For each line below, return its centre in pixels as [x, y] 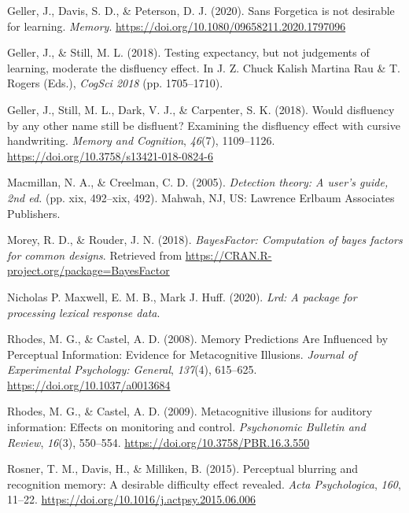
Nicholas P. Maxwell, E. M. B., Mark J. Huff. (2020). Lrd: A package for [182, 296]
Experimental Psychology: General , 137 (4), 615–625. [132, 369]
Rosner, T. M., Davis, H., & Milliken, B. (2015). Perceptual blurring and [183, 469]
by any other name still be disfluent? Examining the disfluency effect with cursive [204, 125]
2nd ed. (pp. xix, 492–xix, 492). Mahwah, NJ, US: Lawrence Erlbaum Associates [201, 197]
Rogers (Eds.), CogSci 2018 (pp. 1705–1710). [115, 83]
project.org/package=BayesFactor [88, 270]
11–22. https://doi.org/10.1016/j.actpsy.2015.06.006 [132, 499]
